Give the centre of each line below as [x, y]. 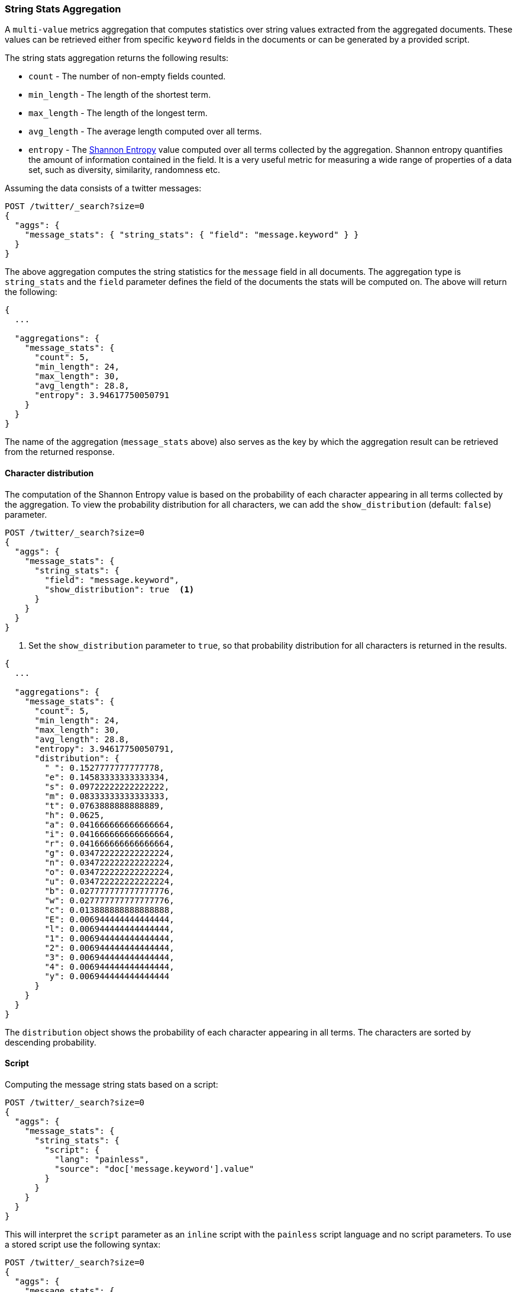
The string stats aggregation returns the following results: [117, 58]
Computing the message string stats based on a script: [112, 1084]
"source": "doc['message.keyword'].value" [154, 1168]
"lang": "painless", [102, 1159]
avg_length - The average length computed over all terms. [145, 132]
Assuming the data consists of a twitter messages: [103, 188]
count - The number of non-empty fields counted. [127, 76]
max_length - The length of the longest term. [118, 113]
